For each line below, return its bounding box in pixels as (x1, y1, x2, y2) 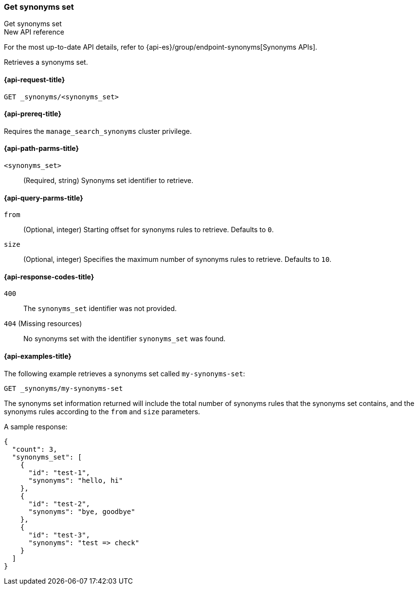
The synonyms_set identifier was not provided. (23, 304, 177, 313)
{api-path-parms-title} (4, 144, 79, 153)
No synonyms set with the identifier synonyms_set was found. (23, 334, 226, 343)
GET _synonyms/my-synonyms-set (4, 384, 123, 392)
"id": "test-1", (28, 468, 91, 477)
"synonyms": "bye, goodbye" (28, 507, 135, 515)
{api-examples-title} (4, 352, 72, 361)
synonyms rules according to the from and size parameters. (4, 407, 200, 416)
